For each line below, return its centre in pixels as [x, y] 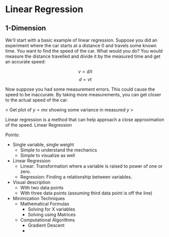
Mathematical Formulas [45, 204]
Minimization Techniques [39, 198]
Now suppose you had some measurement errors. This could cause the [80, 89]
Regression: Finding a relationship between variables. [76, 177]
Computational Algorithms [47, 220]
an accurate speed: [25, 62]
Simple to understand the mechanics [59, 150]
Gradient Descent [46, 225]
